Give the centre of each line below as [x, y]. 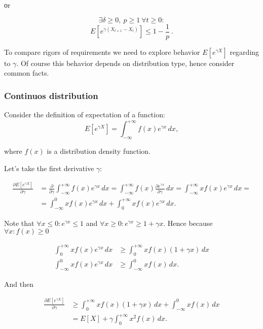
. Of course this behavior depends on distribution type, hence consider [125, 63]
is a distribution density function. [99, 151]
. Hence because [188, 223]
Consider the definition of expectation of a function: [85, 114]
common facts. [27, 73]
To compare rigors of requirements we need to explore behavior [102, 52]
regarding [245, 52]
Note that [19, 223]
